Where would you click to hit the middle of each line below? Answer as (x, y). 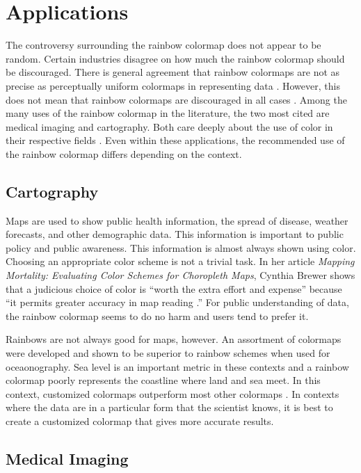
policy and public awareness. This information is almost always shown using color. (181, 247)
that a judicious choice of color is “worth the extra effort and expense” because (174, 288)
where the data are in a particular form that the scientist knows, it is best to (169, 407)
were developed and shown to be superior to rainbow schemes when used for (168, 353)
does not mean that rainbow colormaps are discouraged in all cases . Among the (176, 99)
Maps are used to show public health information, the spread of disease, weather (177, 220)
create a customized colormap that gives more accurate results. (140, 420)
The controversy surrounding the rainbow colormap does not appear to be (163, 45)
